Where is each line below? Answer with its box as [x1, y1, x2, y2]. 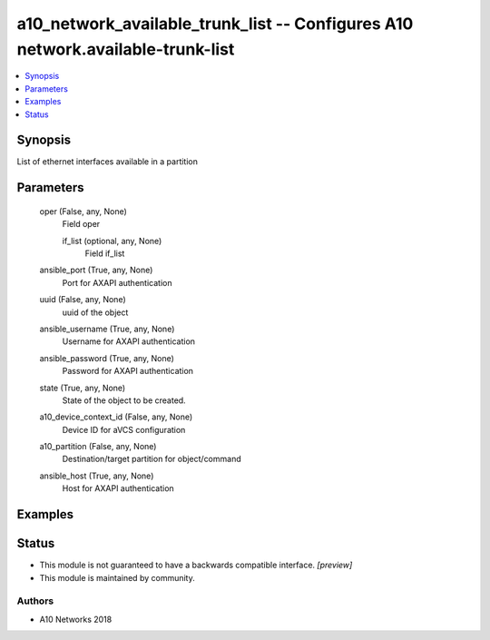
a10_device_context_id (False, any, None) [39, 411, 193, 422]
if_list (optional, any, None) [62, 235, 162, 246]
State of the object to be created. [62, 395, 186, 406]
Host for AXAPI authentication [62, 483, 174, 494]
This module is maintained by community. [39, 572, 195, 583]
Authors [16, 595, 54, 607]
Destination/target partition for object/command [62, 454, 241, 465]
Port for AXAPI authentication [62, 277, 172, 288]
